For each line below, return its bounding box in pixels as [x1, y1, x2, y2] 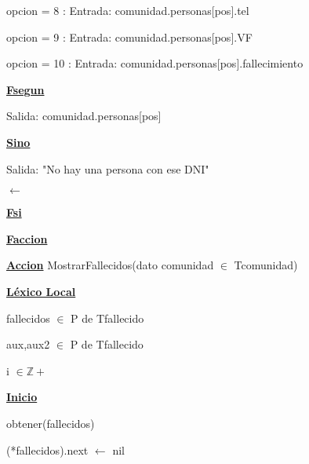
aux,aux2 [6, 336, 50, 353]
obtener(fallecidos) [6, 415, 95, 431]
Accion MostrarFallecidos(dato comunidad [6, 257, 214, 273]
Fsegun [6, 81, 45, 97]
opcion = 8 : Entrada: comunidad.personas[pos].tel [6, 2, 249, 18]
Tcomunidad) [234, 257, 298, 273]
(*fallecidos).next [6, 441, 89, 458]
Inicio [6, 389, 38, 405]
